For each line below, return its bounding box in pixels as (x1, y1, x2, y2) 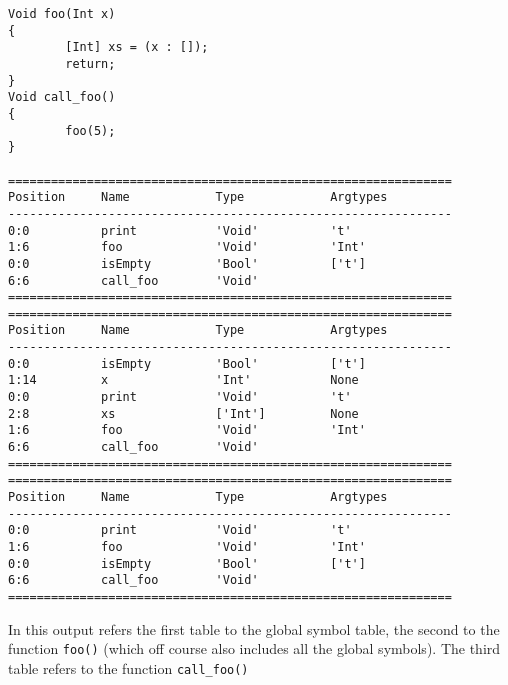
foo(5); (65, 123, 116, 138)
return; (65, 56, 116, 71)
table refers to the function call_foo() (8, 657, 249, 678)
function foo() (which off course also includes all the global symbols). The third (8, 638, 501, 659)
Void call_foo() (8, 90, 116, 105)
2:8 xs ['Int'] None (8, 406, 359, 421)
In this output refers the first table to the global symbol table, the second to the (8, 618, 500, 639)
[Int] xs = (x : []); (65, 40, 209, 55)
